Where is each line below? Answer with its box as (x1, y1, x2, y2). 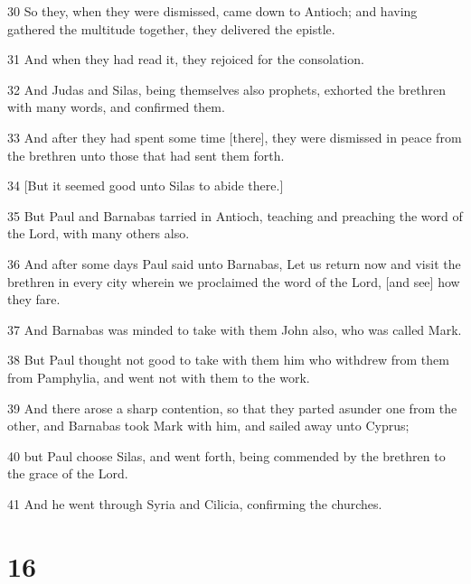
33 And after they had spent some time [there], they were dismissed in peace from (7, 127, 462, 146)
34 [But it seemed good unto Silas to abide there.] (7, 176, 284, 195)
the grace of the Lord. (7, 464, 128, 483)
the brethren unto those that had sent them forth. (7, 145, 285, 164)
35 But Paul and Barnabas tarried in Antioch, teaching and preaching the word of (7, 206, 463, 225)
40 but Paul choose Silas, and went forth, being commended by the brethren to (7, 446, 446, 465)
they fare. (7, 290, 61, 309)
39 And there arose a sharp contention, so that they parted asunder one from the (7, 398, 457, 417)
